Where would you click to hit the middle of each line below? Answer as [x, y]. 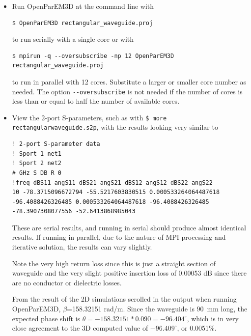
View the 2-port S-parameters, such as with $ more [89, 117]
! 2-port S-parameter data [56, 144]
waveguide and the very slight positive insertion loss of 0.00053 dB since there [129, 273]
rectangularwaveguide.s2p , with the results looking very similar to [115, 127]
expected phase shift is [46, 318]
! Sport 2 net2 [37, 163]
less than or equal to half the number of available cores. [96, 101]
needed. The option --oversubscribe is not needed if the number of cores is [127, 91]
